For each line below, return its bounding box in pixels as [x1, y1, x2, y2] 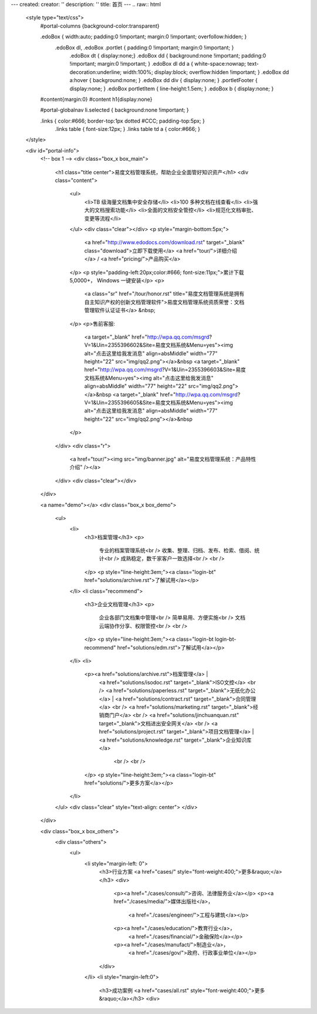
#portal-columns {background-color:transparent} [40, 22, 160, 29]
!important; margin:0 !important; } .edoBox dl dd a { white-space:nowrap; [69, 60, 247, 67]
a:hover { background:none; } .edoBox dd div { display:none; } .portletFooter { [69, 77, 258, 84]
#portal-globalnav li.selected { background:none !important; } [40, 106, 189, 114]
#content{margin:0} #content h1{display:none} [40, 96, 153, 103]
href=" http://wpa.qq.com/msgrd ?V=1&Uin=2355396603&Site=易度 [84, 366, 246, 373]
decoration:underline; [69, 68, 122, 76]
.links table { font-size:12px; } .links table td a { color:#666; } [55, 126, 201, 133]
